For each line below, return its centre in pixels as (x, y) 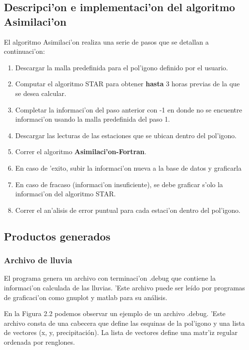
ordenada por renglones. (39, 342)
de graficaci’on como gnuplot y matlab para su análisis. (86, 297)
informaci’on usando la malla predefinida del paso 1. (93, 119)
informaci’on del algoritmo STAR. (66, 194)
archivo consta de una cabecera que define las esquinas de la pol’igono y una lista (124, 323)
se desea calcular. (41, 93)
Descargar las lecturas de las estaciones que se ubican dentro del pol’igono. (126, 135)
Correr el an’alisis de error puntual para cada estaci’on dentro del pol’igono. (128, 210)
